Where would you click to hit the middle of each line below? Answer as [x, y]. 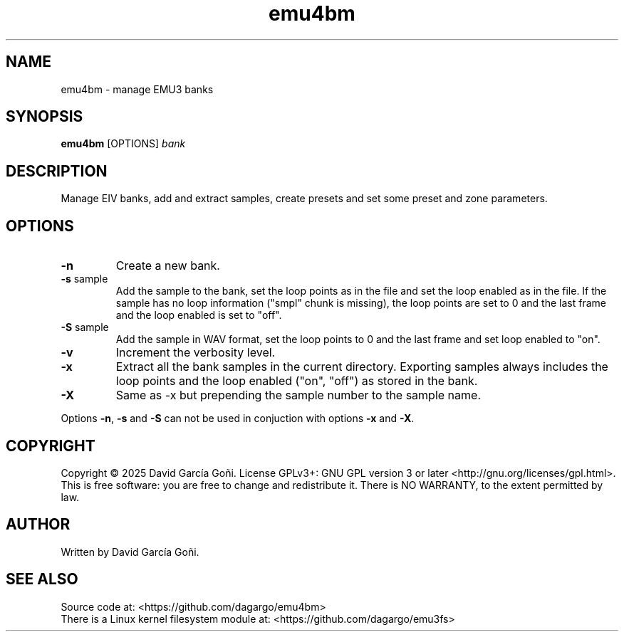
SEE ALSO [42, 579]
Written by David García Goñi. [130, 552]
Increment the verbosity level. [196, 353]
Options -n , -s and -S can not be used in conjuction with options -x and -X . [238, 418]
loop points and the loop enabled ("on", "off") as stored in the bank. [297, 381]
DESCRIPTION [57, 171]
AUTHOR [38, 525]
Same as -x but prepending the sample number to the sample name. [298, 395]
